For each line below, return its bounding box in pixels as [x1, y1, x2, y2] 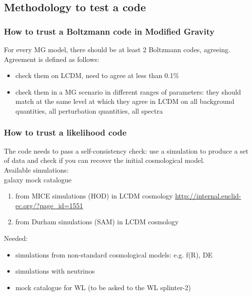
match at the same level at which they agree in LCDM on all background [15, 96, 234, 106]
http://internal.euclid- [175, 191, 241, 201]
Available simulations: [4, 164, 69, 175]
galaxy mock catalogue [4, 174, 72, 184]
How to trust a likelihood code [4, 126, 127, 138]
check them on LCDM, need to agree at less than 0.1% [15, 70, 179, 80]
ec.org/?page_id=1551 [15, 200, 83, 210]
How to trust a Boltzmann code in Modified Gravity [4, 25, 214, 37]
